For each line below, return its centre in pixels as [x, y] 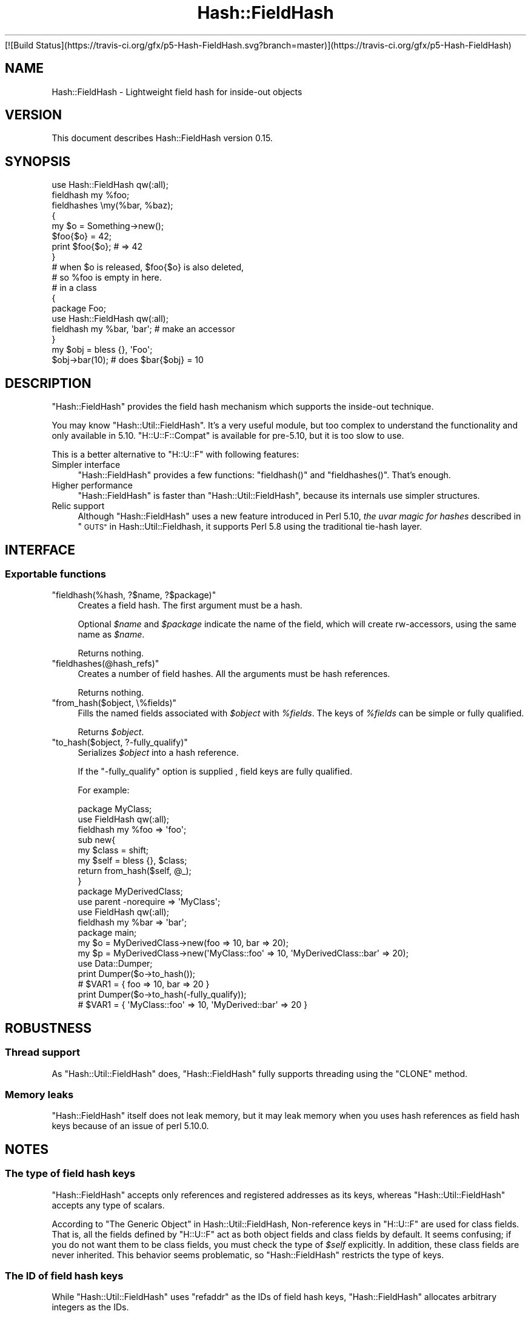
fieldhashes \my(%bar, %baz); [112, 205]
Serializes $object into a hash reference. [158, 753]
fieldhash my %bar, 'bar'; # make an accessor [143, 329]
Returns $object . [111, 732]
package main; [107, 933]
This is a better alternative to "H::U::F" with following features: [175, 455]
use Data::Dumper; [115, 964]
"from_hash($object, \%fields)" [114, 703]
